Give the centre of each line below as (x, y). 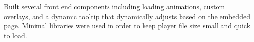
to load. (16, 35)
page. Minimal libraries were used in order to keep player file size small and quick (127, 26)
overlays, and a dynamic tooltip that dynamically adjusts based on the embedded (127, 16)
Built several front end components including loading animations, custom (115, 6)
